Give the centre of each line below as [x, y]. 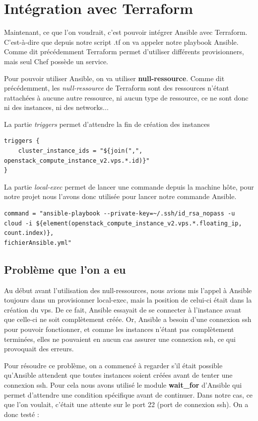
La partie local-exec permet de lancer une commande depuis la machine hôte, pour [129, 186]
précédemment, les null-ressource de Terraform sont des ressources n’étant [117, 88]
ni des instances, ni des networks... [56, 107]
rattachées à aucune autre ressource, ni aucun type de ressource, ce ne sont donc [126, 97]
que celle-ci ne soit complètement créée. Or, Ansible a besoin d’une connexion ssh [128, 319]
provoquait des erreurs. [39, 349]
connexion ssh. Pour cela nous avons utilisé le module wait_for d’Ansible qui [123, 384]
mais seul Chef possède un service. [56, 61]
